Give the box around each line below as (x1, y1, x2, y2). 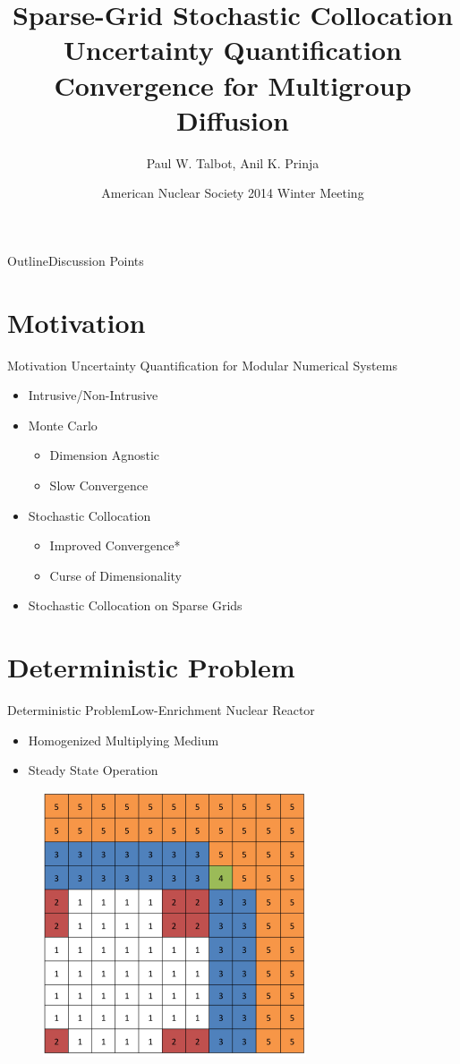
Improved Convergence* (49, 536, 181, 555)
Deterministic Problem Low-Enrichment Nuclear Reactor (7, 701, 315, 719)
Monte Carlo (28, 415, 98, 434)
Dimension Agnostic (49, 446, 160, 464)
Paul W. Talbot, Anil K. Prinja (146, 153, 319, 172)
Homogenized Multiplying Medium (28, 730, 219, 749)
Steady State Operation (28, 761, 158, 779)
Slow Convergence (49, 475, 149, 494)
